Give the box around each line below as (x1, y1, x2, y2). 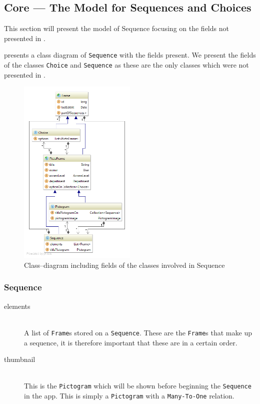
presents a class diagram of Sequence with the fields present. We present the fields (4, 50, 256, 60)
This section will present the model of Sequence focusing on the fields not (4, 23, 229, 34)
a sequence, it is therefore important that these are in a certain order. (24, 337, 237, 347)
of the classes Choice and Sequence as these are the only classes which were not (4, 60, 249, 70)
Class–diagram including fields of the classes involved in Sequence (24, 259, 225, 270)
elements (4, 300, 30, 311)
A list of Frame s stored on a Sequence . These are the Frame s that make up (24, 327, 252, 337)
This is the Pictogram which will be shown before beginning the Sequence (24, 380, 251, 391)
